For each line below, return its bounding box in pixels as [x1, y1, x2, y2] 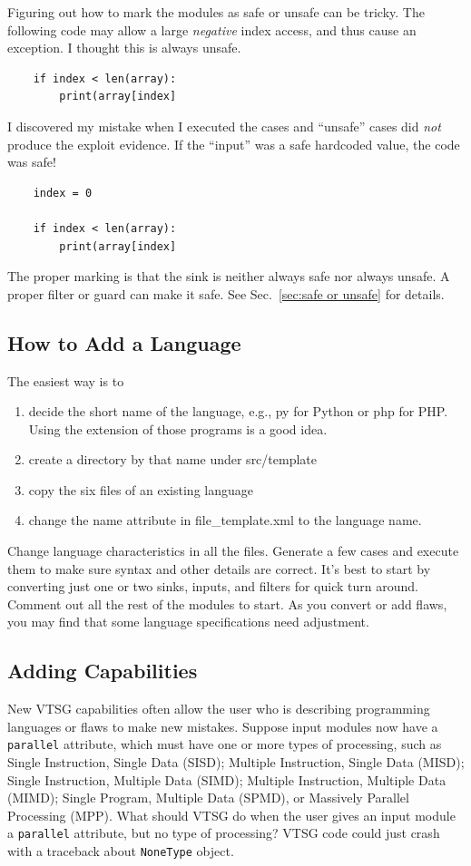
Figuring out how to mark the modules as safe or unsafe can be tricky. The [7, 3, 425, 21]
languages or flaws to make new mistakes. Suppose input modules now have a [7, 716, 438, 735]
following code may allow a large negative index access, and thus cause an [7, 20, 417, 39]
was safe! [7, 152, 56, 171]
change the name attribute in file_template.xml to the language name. [28, 511, 422, 530]
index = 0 [33, 186, 93, 199]
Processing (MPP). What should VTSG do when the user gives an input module [7, 805, 456, 824]
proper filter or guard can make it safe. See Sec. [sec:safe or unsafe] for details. [7, 284, 445, 303]
